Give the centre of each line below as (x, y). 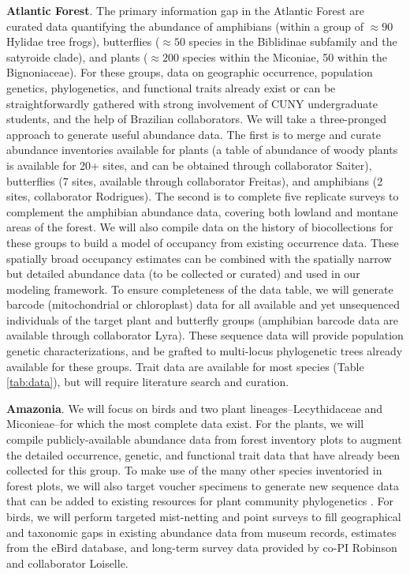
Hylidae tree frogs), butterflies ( (83, 41)
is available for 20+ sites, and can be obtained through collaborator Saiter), (189, 165)
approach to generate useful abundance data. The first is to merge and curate (194, 134)
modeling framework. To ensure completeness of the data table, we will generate (200, 289)
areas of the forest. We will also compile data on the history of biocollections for (200, 227)
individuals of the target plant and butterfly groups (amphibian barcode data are (203, 319)
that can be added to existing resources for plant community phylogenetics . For (200, 501)
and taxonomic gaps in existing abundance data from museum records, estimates (201, 532)
